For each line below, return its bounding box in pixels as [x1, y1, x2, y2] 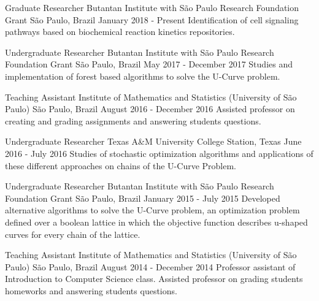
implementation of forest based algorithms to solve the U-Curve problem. [5, 69, 280, 82]
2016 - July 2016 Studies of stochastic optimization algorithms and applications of [5, 147, 313, 159]
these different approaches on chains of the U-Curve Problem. [5, 159, 237, 172]
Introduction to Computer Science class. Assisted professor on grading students [5, 272, 303, 285]
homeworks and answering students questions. [5, 284, 177, 297]
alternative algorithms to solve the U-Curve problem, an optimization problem [5, 204, 300, 216]
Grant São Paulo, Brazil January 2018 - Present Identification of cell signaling [5, 13, 299, 26]
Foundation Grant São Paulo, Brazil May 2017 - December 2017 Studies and [5, 58, 293, 70]
